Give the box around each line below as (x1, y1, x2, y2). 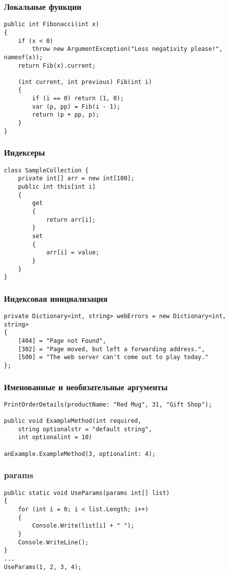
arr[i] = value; (46, 249, 99, 256)
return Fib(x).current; (18, 62, 96, 69)
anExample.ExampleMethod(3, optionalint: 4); (4, 450, 156, 457)
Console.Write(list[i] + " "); (32, 522, 134, 530)
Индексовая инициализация (4, 292, 108, 304)
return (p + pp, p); (32, 111, 99, 119)
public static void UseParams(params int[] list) (4, 489, 170, 496)
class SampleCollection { (4, 166, 89, 174)
